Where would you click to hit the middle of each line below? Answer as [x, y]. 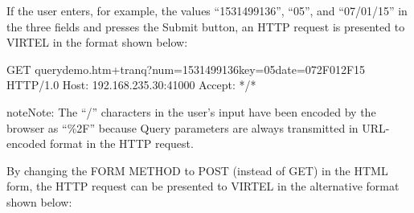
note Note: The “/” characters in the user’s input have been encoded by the [191, 111]
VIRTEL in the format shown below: [97, 42]
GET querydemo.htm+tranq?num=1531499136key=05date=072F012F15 [186, 69]
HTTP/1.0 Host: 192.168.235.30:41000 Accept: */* [131, 85]
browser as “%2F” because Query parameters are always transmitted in [182, 127]
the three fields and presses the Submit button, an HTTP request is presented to [206, 26]
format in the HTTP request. [122, 143]
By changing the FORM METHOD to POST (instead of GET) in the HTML [197, 170]
